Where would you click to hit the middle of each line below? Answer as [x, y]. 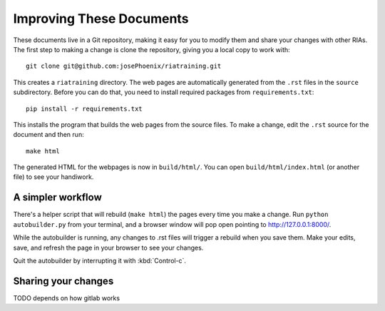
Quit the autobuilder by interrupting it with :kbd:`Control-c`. [100, 260]
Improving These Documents [101, 19]
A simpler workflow [58, 197]
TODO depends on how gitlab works [67, 298]
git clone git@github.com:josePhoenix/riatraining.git [124, 66]
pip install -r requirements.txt [84, 108]
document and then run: [49, 135]
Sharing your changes [63, 281]
